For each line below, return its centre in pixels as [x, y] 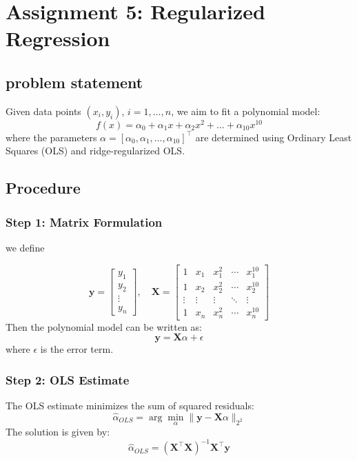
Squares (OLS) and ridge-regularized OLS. [95, 151]
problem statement [74, 82]
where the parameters [51, 137]
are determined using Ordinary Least [274, 137]
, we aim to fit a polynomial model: [246, 111]
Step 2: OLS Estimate [68, 379]
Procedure [43, 188]
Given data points [43, 111]
